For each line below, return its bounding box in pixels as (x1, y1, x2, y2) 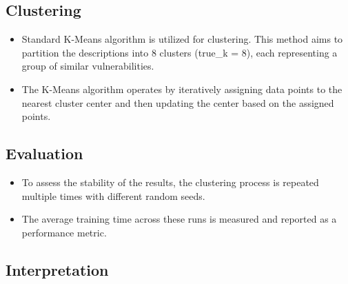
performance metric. (21, 225, 107, 239)
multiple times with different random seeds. (21, 188, 205, 203)
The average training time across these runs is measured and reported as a (21, 212, 337, 226)
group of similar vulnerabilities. (21, 59, 154, 73)
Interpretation (6, 258, 109, 280)
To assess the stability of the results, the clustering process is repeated (21, 174, 319, 189)
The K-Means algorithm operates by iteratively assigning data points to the (21, 81, 342, 96)
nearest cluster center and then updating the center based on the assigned (21, 95, 334, 110)
